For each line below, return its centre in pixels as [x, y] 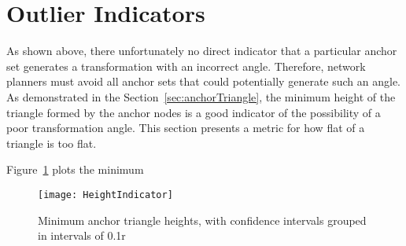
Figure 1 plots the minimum [75, 169]
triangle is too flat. [52, 143]
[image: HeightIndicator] [105, 195]
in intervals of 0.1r [82, 235]
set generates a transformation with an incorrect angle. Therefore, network [186, 66]
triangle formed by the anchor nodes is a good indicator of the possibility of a [194, 112]
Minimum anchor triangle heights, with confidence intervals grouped [202, 220]
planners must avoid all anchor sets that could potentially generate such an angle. [204, 81]
